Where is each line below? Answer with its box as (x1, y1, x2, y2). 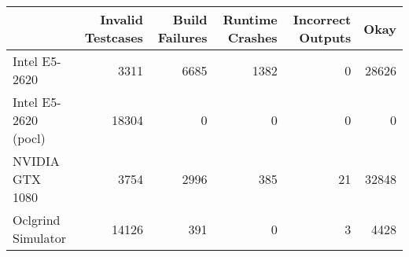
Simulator (13, 229, 67, 247)
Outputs (299, 28, 352, 46)
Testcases (84, 28, 143, 46)
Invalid (100, 10, 143, 28)
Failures (157, 28, 208, 46)
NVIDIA (13, 152, 60, 170)
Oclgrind (13, 211, 61, 229)
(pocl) (13, 129, 46, 147)
